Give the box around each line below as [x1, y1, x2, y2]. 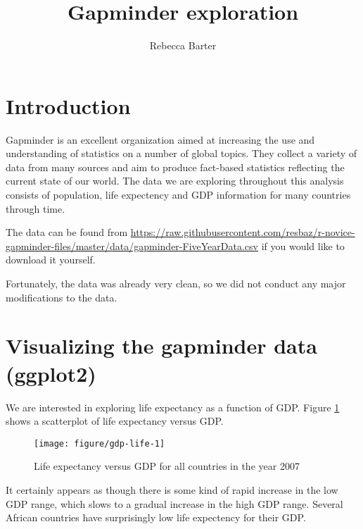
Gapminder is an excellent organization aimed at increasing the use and [6, 132, 315, 147]
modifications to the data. [6, 290, 117, 304]
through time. [6, 201, 65, 216]
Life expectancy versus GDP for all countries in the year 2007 [34, 459, 300, 473]
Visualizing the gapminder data [6, 331, 317, 360]
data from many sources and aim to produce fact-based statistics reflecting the [6, 159, 345, 174]
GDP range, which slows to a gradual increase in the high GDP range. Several [6, 496, 343, 511]
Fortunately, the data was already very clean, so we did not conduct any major [6, 276, 346, 290]
